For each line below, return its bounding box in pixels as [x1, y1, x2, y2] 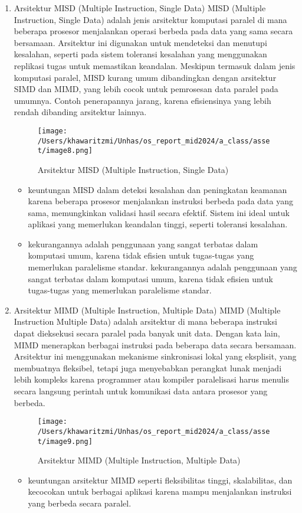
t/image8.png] [37, 146, 93, 155]
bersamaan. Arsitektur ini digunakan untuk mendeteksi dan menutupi [14, 36, 267, 48]
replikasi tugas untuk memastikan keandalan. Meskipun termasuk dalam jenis [14, 59, 296, 71]
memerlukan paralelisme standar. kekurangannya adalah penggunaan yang [28, 261, 297, 273]
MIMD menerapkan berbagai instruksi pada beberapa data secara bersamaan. [14, 338, 297, 351]
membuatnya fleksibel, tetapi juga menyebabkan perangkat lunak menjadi [14, 361, 282, 374]
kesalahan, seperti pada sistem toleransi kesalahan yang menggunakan [14, 48, 267, 60]
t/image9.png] [37, 437, 93, 446]
